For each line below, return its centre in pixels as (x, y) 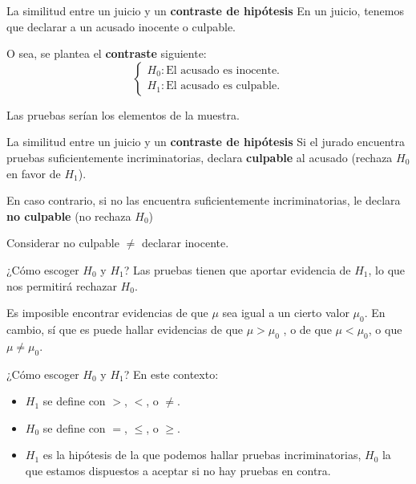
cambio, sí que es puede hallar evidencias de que (125, 329)
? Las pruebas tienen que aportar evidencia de (237, 269)
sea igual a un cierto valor (286, 313)
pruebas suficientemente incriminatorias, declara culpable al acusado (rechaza (200, 157)
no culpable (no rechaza (69, 216)
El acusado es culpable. (223, 86)
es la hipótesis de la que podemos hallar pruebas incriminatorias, (202, 455)
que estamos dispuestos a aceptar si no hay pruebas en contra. (178, 470)
